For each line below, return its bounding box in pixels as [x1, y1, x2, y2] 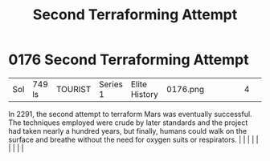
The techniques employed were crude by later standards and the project [8, 118, 248, 127]
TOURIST [55, 83, 92, 95]
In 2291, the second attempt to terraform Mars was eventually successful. [8, 109, 252, 119]
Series [99, 78, 123, 90]
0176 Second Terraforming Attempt [8, 50, 249, 69]
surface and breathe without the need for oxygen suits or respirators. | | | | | [8, 135, 259, 144]
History [130, 88, 159, 99]
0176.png [166, 83, 205, 95]
